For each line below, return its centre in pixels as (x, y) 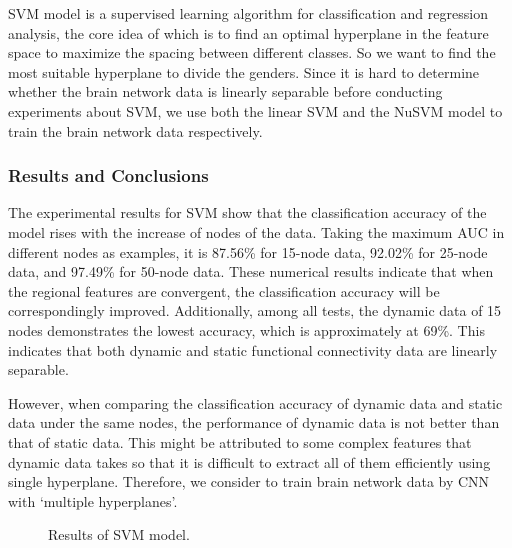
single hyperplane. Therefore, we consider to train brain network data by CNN (249, 481)
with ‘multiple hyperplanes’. (93, 500)
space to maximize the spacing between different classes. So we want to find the (252, 52)
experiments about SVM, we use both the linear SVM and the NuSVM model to (255, 110)
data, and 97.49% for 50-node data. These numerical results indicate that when (251, 271)
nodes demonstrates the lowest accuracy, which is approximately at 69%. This (246, 329)
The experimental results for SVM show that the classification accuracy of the (247, 212)
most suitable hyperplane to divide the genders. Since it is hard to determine (244, 71)
